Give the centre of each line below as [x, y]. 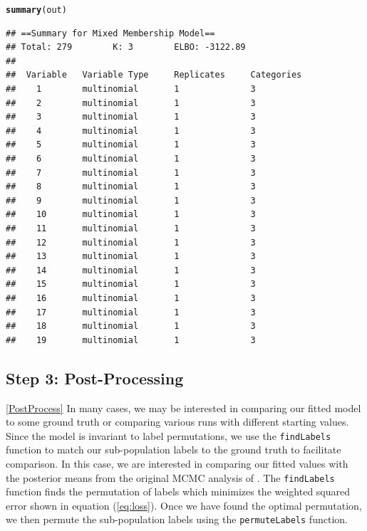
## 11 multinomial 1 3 [131, 228]
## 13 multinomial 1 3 [131, 257]
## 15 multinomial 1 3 [131, 284]
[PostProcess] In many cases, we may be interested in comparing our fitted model [183, 408]
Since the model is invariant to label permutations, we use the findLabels [169, 435]
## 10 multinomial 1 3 [131, 215]
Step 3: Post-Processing [95, 378]
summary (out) [36, 10]
